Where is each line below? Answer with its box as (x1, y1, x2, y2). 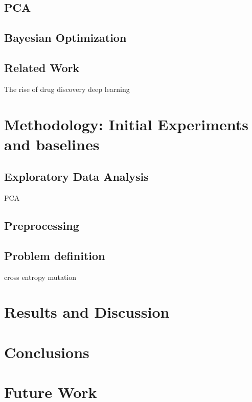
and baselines (4, 133, 100, 154)
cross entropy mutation (4, 271, 77, 282)
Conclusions (4, 341, 89, 362)
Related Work (4, 59, 80, 75)
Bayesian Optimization (4, 30, 127, 45)
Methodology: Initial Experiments (4, 113, 249, 134)
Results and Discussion (4, 301, 170, 322)
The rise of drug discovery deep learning (4, 83, 130, 94)
